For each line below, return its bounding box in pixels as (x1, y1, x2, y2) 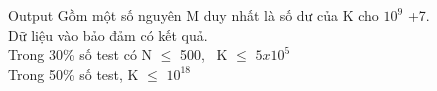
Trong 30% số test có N (8, 44, 153, 65)
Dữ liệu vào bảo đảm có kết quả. (8, 24, 208, 45)
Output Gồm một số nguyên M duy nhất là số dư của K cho (8, 5, 379, 25)
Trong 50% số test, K (8, 63, 139, 84)
